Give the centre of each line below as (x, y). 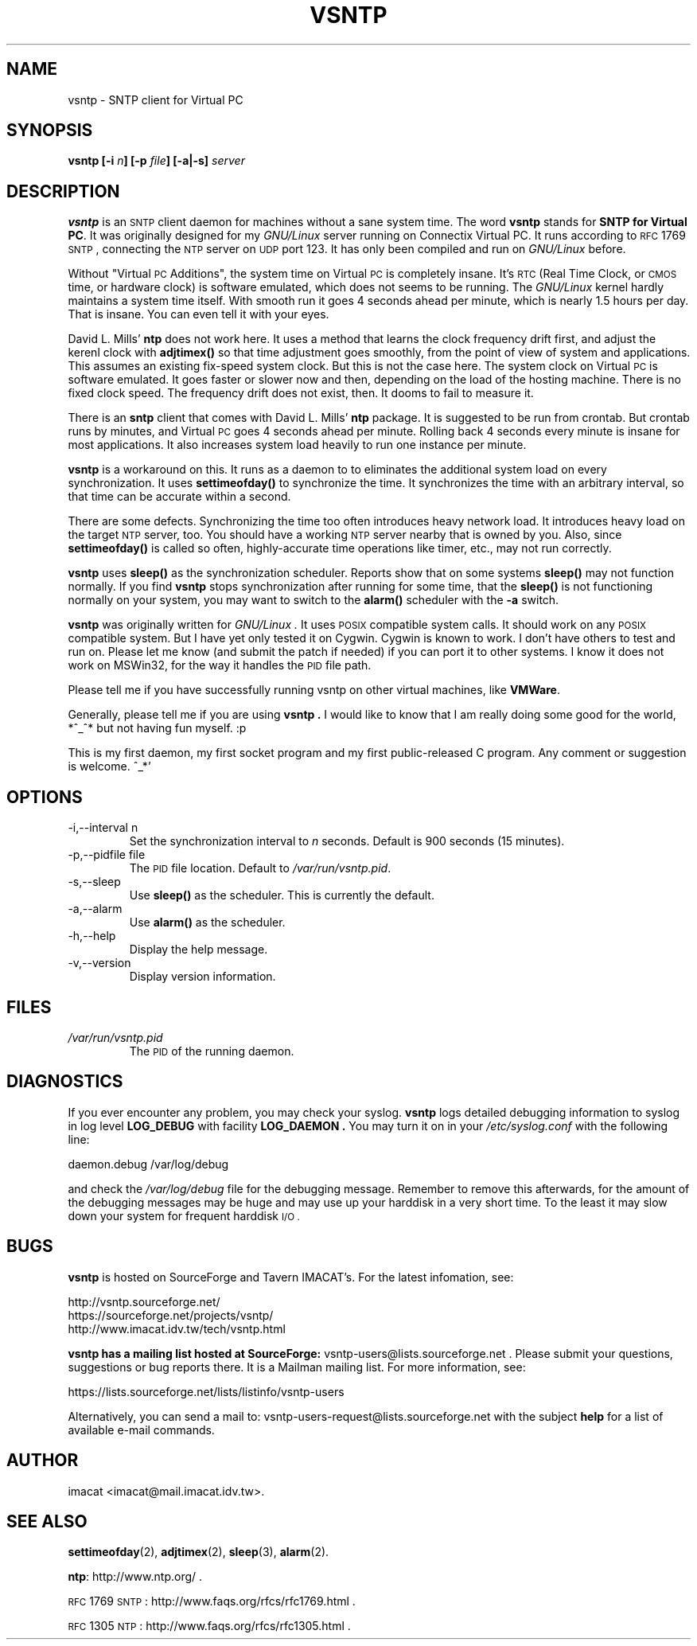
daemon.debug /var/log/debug (148, 1164)
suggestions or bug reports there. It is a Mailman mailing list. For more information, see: (297, 1367)
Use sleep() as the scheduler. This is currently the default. (282, 895)
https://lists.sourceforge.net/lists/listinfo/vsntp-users (206, 1391)
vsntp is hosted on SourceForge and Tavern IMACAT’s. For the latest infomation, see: (291, 1277)
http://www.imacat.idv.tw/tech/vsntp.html (177, 1328)
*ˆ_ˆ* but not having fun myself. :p (157, 728)
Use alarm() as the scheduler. (207, 922)
